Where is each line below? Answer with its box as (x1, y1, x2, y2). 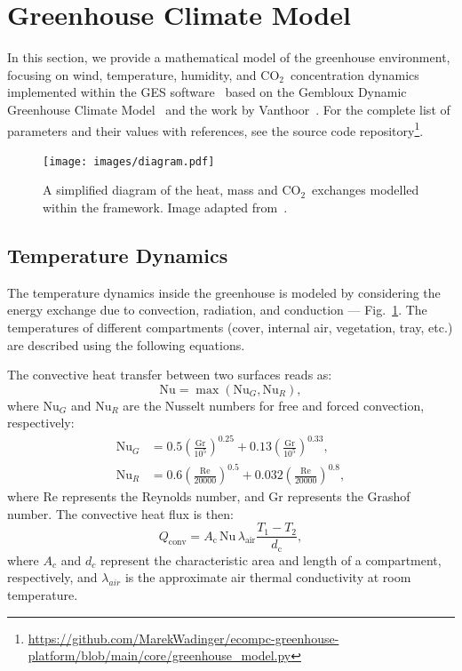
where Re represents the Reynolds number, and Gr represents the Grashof (7, 487, 410, 506)
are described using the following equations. (7, 335, 245, 354)
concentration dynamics (290, 65, 419, 84)
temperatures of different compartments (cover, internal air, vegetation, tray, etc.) (7, 317, 453, 336)
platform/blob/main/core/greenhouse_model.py (28, 646, 291, 665)
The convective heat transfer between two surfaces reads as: (7, 365, 332, 384)
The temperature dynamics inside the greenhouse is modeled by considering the (7, 283, 441, 301)
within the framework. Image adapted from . (43, 198, 288, 216)
